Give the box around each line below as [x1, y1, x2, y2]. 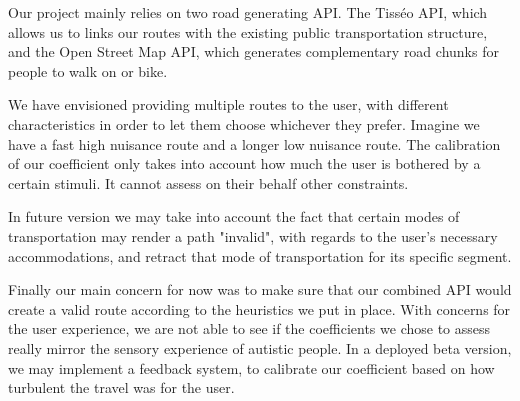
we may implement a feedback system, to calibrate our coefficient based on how [8, 357, 495, 378]
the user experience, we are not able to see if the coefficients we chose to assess [8, 318, 491, 339]
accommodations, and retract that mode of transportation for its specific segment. [8, 245, 512, 266]
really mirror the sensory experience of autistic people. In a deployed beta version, [8, 337, 512, 358]
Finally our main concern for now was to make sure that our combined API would [8, 279, 512, 300]
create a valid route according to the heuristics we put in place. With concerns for [8, 298, 511, 319]
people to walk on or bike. [8, 60, 168, 81]
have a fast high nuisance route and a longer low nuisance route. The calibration [8, 133, 501, 154]
